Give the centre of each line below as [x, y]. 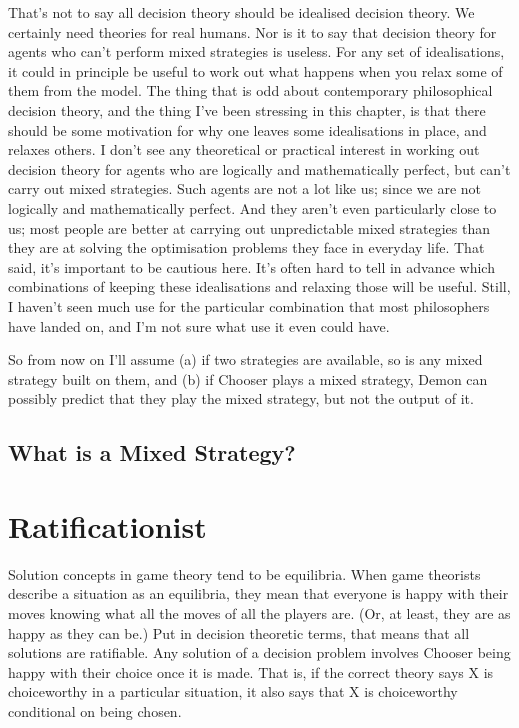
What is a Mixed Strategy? [152, 452]
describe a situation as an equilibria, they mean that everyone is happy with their [258, 593]
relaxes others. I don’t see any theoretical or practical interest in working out [244, 149]
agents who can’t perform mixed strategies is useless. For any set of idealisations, [256, 51]
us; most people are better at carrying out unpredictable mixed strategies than [249, 227]
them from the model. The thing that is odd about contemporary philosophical [250, 90]
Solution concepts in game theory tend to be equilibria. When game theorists [244, 573]
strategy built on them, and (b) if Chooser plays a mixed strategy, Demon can [248, 378]
